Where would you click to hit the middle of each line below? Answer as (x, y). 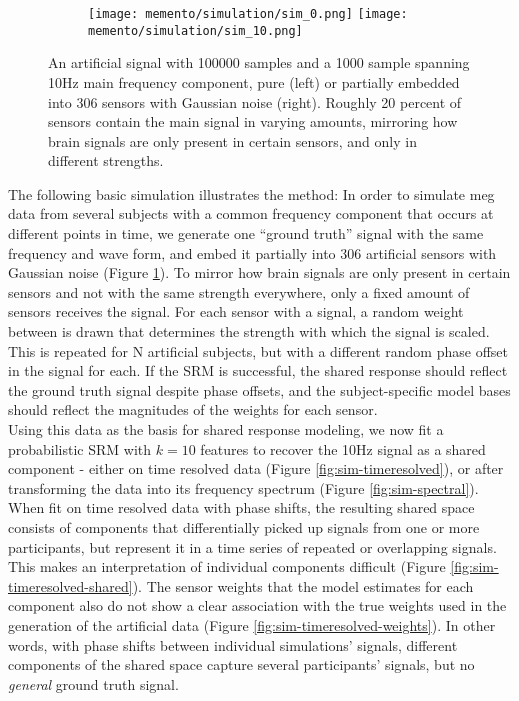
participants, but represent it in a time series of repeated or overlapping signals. (252, 546)
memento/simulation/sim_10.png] (195, 30)
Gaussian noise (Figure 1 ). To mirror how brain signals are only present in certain (259, 272)
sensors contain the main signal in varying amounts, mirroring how (253, 121)
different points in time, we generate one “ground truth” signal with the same (246, 233)
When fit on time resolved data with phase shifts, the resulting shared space (241, 507)
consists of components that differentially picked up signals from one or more (244, 526)
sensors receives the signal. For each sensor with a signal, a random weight (236, 311)
